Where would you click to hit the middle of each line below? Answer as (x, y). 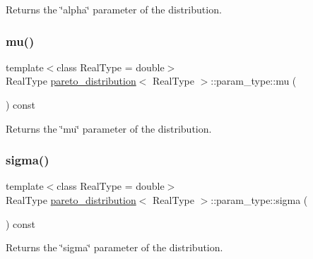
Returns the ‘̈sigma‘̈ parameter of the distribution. (114, 247)
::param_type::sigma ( (259, 200)
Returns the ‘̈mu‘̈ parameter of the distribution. (109, 128)
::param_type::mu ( (254, 81)
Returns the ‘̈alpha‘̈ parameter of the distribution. (114, 9)
